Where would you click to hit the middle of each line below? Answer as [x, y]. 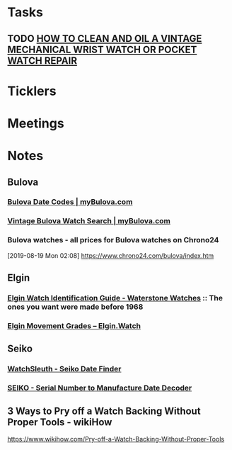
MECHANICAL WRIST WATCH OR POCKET [102, 49]
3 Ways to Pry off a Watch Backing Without [104, 411]
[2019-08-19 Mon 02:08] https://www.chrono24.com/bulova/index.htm [111, 255]
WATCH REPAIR [42, 61]
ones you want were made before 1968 [75, 307]
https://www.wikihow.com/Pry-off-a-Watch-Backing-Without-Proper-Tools [116, 439]
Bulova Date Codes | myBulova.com [70, 202]
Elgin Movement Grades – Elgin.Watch [74, 325]
